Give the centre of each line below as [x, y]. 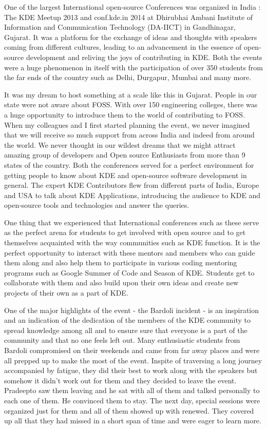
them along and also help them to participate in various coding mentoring [121, 262]
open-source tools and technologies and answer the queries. [97, 205]
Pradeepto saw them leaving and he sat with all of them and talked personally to [132, 390]
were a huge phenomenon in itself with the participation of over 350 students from [133, 67]
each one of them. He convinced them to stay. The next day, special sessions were [132, 400]
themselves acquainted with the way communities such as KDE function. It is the [132, 242]
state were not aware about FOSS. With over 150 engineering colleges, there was [131, 104]
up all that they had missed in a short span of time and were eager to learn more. [133, 421]
